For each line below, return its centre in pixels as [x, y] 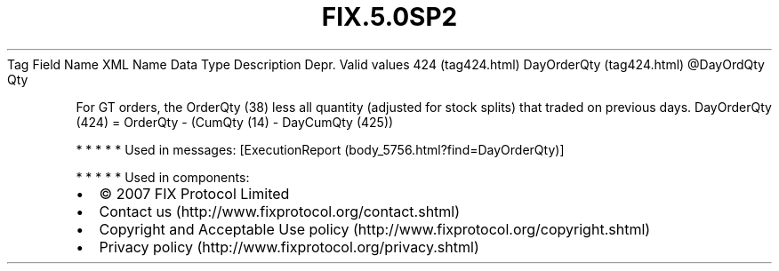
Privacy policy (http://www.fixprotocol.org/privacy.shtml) [289, 247]
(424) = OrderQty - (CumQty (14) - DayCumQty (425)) [235, 122]
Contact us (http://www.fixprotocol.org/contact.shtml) [280, 211]
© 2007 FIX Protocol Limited [194, 193]
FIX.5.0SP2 [389, 17]
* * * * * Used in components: [163, 177]
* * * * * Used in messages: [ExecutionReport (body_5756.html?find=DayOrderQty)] [320, 149]
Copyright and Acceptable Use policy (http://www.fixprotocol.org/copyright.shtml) [375, 229]
